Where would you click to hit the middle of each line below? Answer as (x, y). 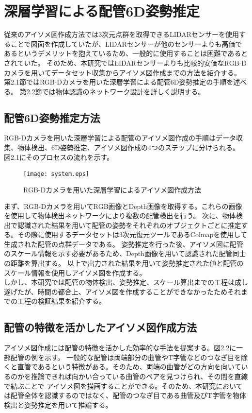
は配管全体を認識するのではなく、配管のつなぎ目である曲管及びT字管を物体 (125, 395)
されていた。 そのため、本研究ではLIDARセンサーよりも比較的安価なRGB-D (126, 62)
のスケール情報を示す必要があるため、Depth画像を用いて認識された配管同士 (125, 253)
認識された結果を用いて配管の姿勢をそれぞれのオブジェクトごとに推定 (129, 225)
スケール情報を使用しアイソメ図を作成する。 (75, 272)
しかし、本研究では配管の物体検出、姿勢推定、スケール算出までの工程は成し (126, 282)
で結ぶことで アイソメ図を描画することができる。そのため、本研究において (123, 386)
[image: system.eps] (56, 174)
